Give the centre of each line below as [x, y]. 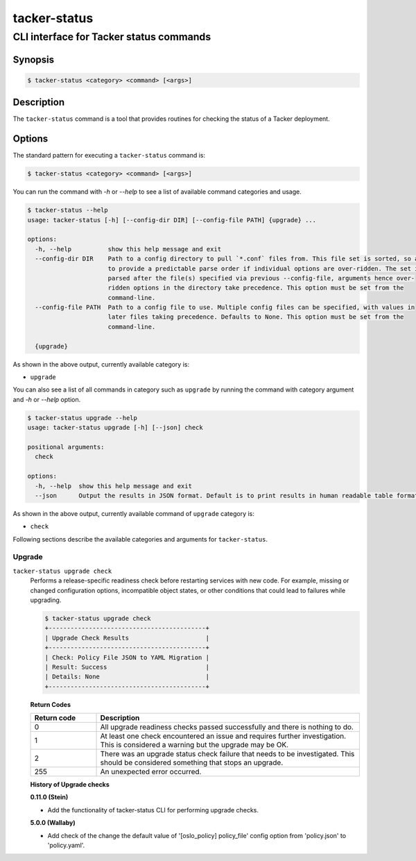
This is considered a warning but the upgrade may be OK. [194, 745]
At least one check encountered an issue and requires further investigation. [223, 736]
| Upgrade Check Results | [127, 638]
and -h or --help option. [47, 399]
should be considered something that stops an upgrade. [192, 762]
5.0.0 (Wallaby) [53, 823]
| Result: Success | [127, 667]
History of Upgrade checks [70, 785]
